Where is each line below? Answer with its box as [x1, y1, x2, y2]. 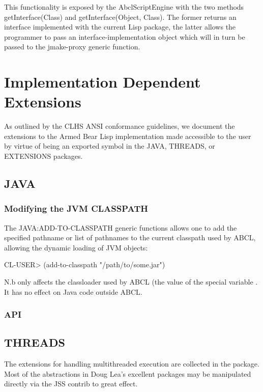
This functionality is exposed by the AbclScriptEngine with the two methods [4, 2, 244, 12]
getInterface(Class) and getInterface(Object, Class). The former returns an [4, 11, 237, 22]
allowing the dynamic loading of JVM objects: [4, 242, 148, 253]
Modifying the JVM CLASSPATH [4, 202, 148, 215]
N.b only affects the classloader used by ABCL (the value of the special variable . [4, 276, 258, 287]
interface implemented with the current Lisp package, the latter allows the [4, 21, 236, 32]
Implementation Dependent [4, 71, 201, 92]
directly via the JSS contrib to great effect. [4, 378, 138, 389]
